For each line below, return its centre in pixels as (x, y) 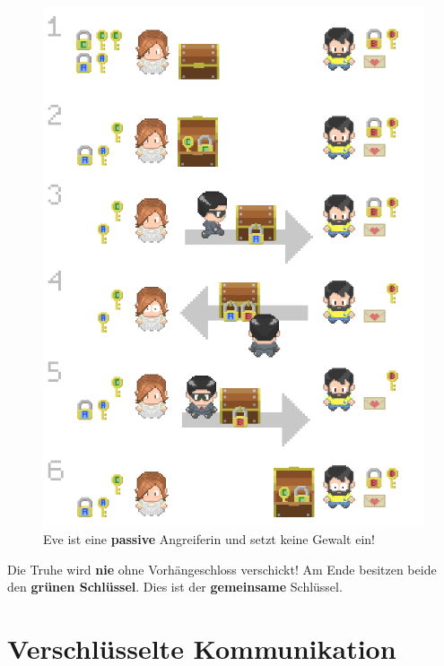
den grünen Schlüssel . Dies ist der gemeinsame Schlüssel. (175, 587)
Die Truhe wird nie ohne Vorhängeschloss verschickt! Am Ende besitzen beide (222, 569)
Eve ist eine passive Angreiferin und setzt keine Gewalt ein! (209, 539)
